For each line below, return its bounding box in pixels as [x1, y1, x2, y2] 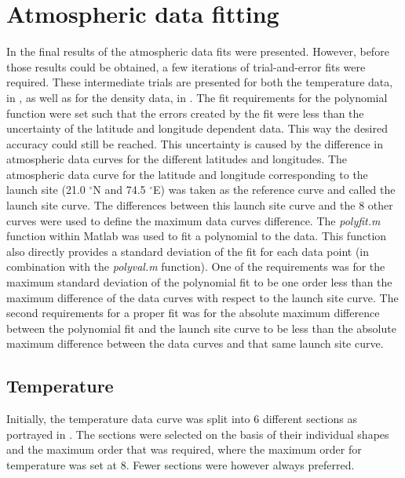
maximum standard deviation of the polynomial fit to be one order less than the [6, 274, 392, 290]
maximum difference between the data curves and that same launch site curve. [6, 335, 384, 352]
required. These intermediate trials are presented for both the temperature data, [6, 74, 393, 90]
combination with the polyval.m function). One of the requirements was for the [6, 258, 385, 275]
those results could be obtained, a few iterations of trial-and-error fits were [6, 58, 366, 75]
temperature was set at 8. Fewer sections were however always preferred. [6, 456, 355, 473]
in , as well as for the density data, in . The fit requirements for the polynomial [6, 89, 388, 105]
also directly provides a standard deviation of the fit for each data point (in [6, 243, 370, 259]
